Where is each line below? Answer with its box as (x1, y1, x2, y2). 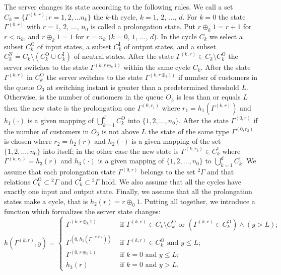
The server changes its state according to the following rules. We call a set (4, 2, 233, 12)
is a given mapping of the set (131, 136, 221, 146)
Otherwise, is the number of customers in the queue (4, 91, 164, 102)
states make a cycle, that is (4, 196, 88, 206)
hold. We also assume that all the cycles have (101, 176, 241, 187)
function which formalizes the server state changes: (4, 206, 161, 216)
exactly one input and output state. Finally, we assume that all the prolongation (4, 186, 252, 197)
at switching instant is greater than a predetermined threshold (47, 81, 239, 92)
